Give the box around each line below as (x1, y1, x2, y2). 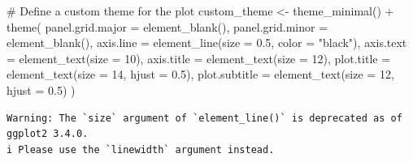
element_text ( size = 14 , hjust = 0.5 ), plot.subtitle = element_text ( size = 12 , (7, 66, 394, 83)
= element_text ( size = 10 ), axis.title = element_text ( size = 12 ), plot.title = (7, 49, 391, 66)
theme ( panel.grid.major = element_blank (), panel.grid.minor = (7, 18, 328, 35)
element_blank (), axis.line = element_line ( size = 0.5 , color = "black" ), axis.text (7, 34, 407, 51)
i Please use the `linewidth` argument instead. (7, 143, 275, 156)
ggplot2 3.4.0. (7, 128, 89, 140)
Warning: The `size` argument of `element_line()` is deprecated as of (7, 112, 402, 124)
